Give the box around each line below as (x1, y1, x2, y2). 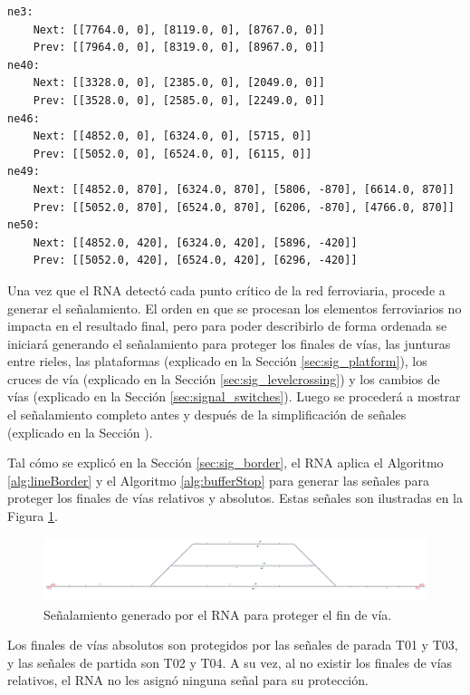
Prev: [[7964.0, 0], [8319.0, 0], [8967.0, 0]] (33, 41, 325, 54)
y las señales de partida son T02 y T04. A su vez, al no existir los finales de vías (7, 652, 453, 671)
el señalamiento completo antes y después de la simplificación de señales (7, 405, 407, 424)
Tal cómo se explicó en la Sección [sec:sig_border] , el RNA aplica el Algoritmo (7, 453, 444, 472)
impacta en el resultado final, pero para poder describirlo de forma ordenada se (7, 316, 447, 335)
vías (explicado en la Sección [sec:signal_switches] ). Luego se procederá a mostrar (7, 387, 461, 406)
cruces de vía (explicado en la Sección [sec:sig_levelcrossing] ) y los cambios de (7, 369, 440, 388)
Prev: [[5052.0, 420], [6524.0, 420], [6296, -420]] (33, 254, 358, 267)
